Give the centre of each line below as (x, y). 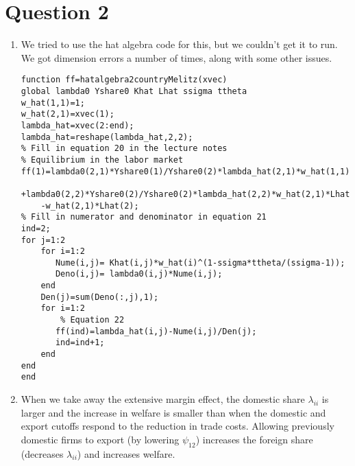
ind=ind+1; (80, 343)
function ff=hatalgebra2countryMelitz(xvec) (124, 80)
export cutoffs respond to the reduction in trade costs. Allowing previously (177, 426)
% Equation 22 (93, 320)
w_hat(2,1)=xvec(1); (68, 114)
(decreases (42, 453)
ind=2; (36, 228)
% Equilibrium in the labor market (102, 160)
